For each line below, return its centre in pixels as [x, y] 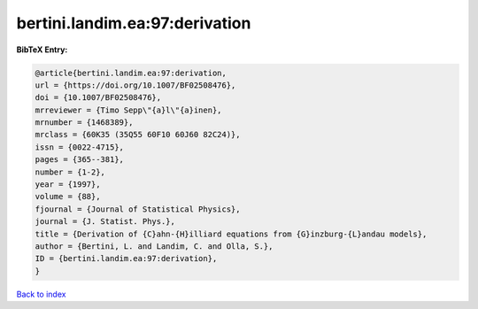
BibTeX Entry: [42, 50]
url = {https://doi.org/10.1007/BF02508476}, [135, 85]
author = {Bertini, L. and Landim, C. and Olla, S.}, [154, 247]
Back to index [41, 294]
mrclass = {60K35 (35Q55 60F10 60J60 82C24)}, [138, 135]
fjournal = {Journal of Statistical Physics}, [138, 209]
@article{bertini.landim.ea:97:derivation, [131, 73]
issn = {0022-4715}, [79, 147]
